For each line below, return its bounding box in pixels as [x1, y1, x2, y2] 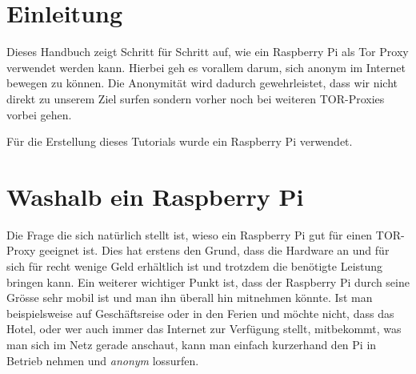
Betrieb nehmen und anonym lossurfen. [6, 352, 199, 368]
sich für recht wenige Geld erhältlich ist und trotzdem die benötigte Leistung [6, 258, 383, 274]
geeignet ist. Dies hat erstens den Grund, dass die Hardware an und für [39, 242, 390, 259]
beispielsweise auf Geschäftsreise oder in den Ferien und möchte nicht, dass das [6, 304, 394, 321]
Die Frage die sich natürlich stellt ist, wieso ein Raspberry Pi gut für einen [6, 226, 373, 243]
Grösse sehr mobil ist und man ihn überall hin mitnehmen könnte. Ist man [6, 289, 373, 306]
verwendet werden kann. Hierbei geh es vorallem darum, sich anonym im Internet [6, 58, 406, 75]
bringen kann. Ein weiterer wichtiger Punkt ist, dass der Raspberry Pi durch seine [6, 273, 410, 290]
